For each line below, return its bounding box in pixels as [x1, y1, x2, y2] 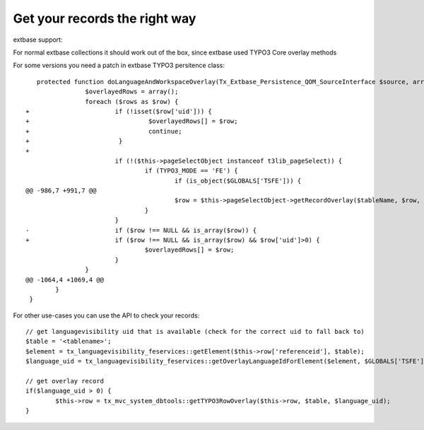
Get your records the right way [13, 11, 196, 26]
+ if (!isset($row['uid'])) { [25, 107, 212, 115]
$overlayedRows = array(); [85, 88, 179, 95]
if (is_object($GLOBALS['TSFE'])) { [174, 177, 302, 185]
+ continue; [25, 127, 183, 135]
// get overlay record [25, 377, 105, 385]
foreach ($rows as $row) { [85, 98, 179, 105]
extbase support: [13, 35, 63, 44]
